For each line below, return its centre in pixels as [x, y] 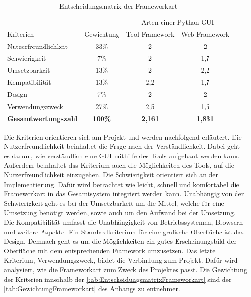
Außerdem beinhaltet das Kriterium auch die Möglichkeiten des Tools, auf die [119, 165]
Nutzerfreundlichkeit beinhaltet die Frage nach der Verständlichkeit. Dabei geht [122, 146]
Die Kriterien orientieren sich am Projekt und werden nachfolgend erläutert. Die [123, 136]
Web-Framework [205, 34]
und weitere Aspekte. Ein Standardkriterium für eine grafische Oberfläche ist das [124, 231]
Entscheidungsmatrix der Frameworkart [118, 6]
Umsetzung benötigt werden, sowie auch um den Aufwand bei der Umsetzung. [120, 212]
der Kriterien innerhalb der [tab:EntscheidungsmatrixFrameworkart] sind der [118, 279]
